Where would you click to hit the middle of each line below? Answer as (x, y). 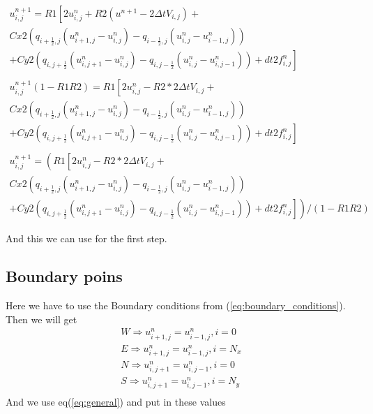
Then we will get (41, 319)
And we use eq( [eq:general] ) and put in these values (116, 402)
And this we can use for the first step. (86, 238)
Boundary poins (64, 276)
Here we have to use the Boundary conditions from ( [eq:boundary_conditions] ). (176, 305)
